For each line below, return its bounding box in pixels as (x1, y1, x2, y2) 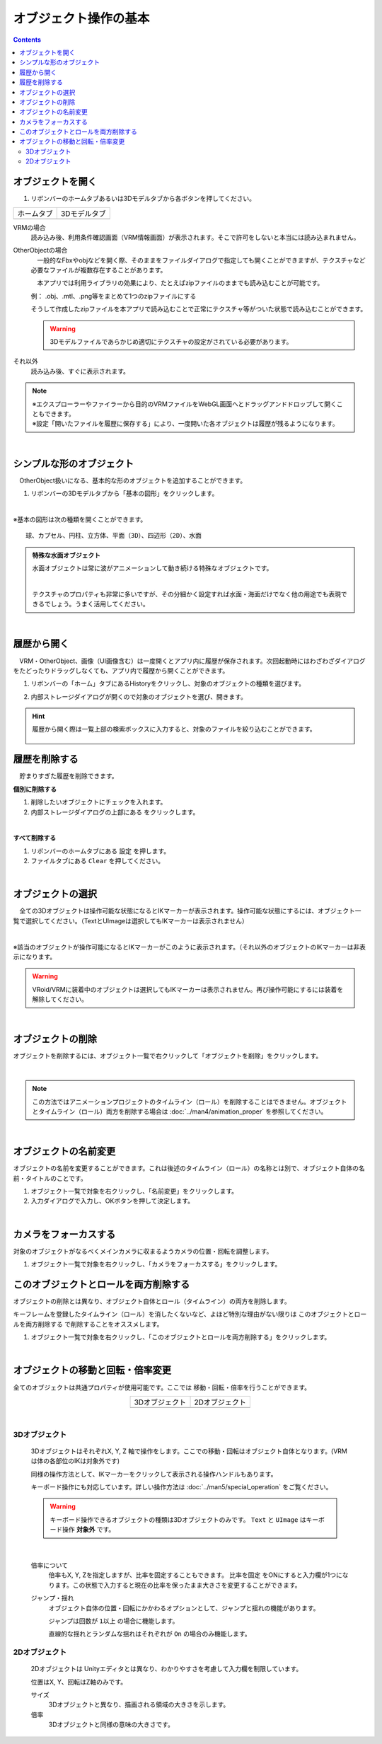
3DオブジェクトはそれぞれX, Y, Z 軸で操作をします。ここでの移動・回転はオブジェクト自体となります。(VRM (30, 1447, 348, 1455)
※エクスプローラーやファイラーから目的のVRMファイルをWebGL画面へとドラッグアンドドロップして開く (32, 400, 337, 408)
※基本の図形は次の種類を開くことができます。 (13, 515, 147, 524)
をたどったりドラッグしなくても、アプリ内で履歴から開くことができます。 (13, 666, 229, 675)
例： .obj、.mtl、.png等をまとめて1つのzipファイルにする (30, 291, 197, 300)
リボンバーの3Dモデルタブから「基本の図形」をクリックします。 (30, 489, 219, 498)
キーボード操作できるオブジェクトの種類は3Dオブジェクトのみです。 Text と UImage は (50, 1515, 307, 1524)
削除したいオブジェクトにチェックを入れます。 (30, 798, 167, 807)
